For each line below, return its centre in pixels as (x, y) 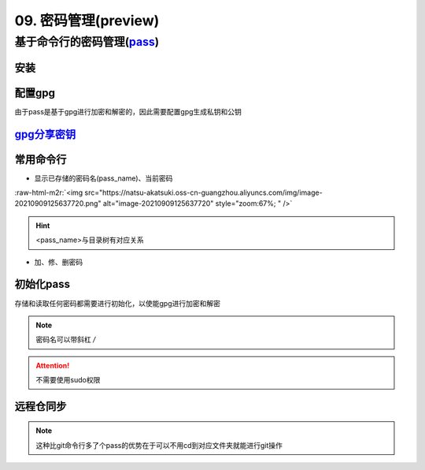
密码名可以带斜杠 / (66, 340)
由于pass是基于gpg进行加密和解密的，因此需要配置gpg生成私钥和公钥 (128, 111)
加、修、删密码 (58, 262)
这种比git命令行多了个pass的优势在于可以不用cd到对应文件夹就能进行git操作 (159, 445)
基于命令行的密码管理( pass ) (87, 42)
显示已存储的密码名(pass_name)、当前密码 (103, 178)
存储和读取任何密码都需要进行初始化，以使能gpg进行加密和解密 (117, 303)
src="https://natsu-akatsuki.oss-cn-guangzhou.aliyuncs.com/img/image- (203, 192)
